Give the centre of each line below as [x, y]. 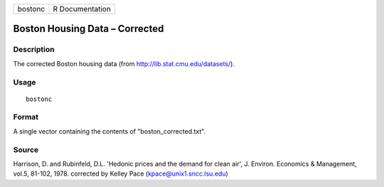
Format [26, 117]
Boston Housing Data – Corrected [89, 29]
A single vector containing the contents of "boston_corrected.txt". [110, 131]
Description [34, 50]
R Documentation [82, 9]
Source [26, 149]
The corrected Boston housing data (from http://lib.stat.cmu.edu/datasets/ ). [124, 63]
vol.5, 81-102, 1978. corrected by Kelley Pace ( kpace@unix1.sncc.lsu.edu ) [121, 173]
